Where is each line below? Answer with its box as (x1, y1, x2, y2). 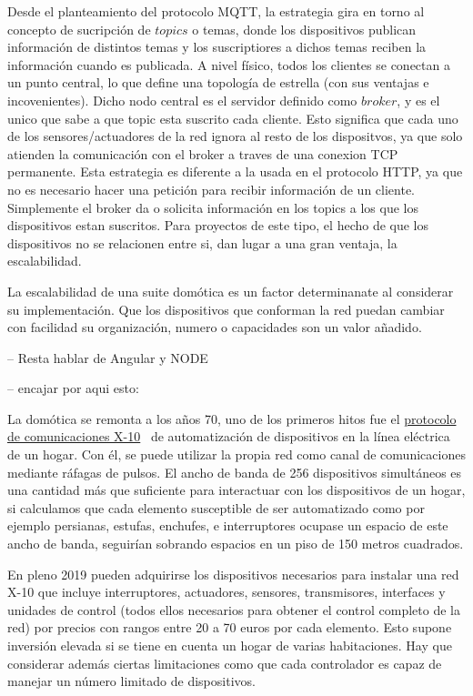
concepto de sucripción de (7, 19, 151, 38)
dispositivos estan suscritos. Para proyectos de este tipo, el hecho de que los (7, 216, 429, 235)
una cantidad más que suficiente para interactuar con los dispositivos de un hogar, (7, 480, 466, 499)
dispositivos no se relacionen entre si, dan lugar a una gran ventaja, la (7, 233, 398, 252)
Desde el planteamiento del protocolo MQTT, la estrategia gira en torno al (7, 2, 425, 20)
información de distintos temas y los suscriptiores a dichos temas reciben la (7, 37, 427, 56)
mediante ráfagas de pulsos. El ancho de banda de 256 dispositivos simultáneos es (7, 462, 462, 481)
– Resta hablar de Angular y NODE (7, 348, 208, 367)
